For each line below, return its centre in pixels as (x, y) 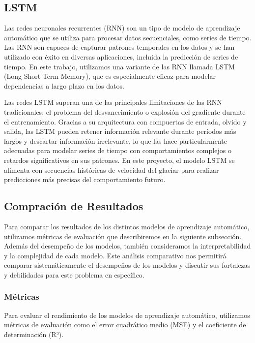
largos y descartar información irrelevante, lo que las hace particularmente (115, 140)
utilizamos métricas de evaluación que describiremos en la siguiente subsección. (123, 236)
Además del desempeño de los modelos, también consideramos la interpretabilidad (127, 246)
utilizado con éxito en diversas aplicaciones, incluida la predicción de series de (121, 56)
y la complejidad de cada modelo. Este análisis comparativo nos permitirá (115, 255)
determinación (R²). (34, 334)
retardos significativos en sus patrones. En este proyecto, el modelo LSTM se (119, 160)
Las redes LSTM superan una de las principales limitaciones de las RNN (113, 102)
